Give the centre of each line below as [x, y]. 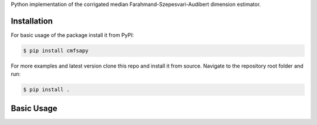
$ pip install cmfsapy [56, 50]
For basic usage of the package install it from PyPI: [72, 35]
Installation [32, 21]
